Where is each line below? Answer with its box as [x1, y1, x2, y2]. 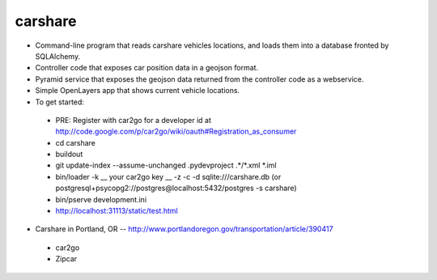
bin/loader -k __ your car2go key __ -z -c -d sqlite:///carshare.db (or [55, 172, 282, 181]
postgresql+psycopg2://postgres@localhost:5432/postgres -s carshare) [55, 183, 297, 193]
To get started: [35, 97, 85, 107]
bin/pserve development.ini [55, 194, 147, 204]
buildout [55, 150, 83, 159]
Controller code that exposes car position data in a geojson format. [35, 63, 259, 73]
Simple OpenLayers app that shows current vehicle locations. [35, 86, 240, 95]
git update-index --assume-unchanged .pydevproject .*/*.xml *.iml [55, 160, 277, 170]
